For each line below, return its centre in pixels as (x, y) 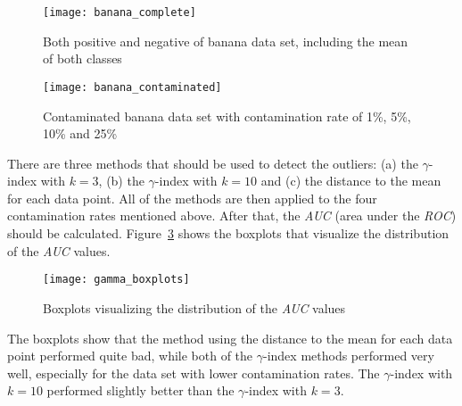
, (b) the (121, 181)
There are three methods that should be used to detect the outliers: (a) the (213, 163)
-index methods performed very (349, 356)
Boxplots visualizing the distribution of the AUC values (194, 307)
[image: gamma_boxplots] (116, 280)
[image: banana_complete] (120, 12)
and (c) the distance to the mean (351, 181)
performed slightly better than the (140, 390)
